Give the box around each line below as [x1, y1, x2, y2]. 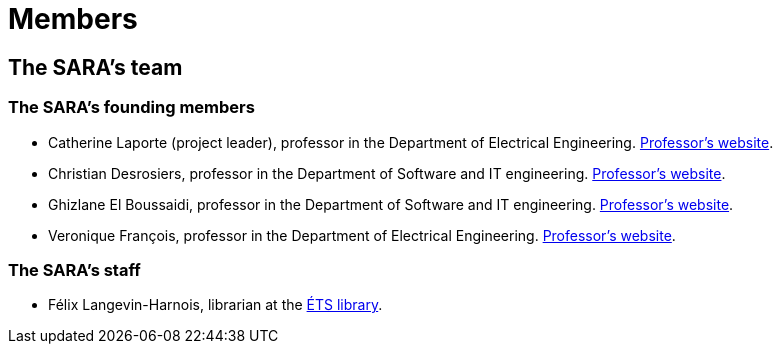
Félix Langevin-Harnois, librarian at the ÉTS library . [48, 296, 383, 314]
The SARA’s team [8, 54, 183, 80]
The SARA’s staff [8, 259, 141, 280]
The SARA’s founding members [8, 97, 255, 118]
